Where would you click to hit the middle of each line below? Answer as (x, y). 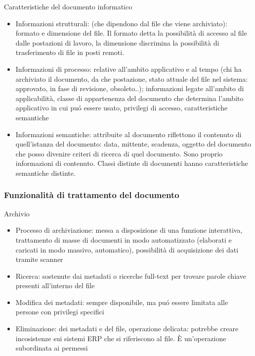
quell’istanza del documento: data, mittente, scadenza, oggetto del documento (133, 144)
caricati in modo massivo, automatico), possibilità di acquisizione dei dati (127, 249)
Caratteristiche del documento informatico (68, 6)
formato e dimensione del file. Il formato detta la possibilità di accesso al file (131, 33)
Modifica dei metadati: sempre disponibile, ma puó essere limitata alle (122, 302)
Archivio (17, 213)
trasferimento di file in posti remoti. (70, 52)
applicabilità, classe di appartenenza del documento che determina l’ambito (129, 98)
